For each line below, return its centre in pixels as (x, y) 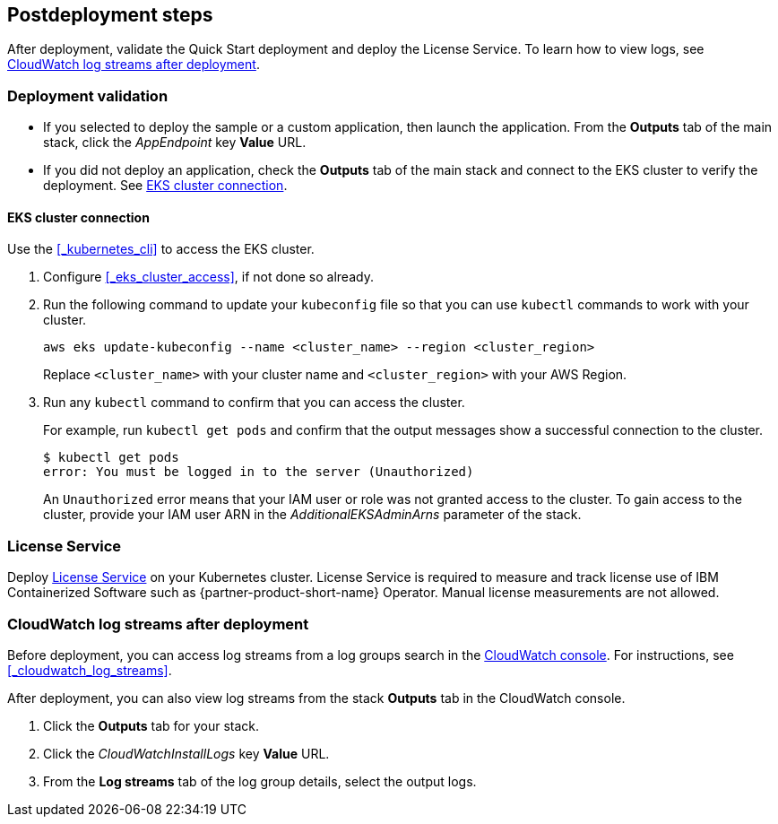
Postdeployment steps (110, 15)
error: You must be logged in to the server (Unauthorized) (259, 472)
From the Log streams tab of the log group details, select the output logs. (260, 781)
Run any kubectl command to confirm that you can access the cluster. (254, 403)
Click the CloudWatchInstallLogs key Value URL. (186, 753)
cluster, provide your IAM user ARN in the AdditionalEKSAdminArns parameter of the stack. (312, 515)
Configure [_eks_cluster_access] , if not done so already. (208, 277)
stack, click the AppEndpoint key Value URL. (175, 143)
